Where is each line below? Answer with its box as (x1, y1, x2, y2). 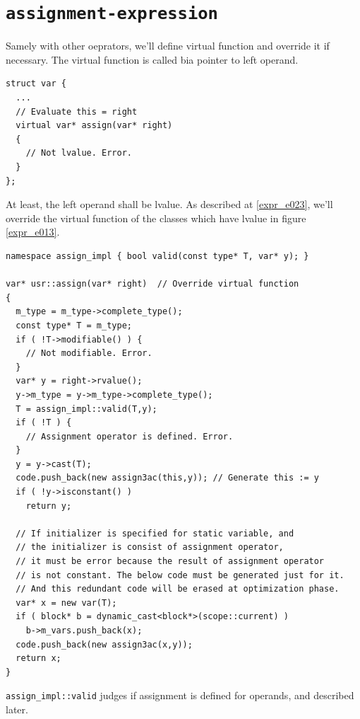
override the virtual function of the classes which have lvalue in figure (6, 210, 306, 225)
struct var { (6, 79, 66, 89)
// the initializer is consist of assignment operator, (16, 542, 284, 553)
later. (6, 702, 28, 717)
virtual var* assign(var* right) (16, 120, 173, 131)
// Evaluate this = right (16, 106, 138, 117)
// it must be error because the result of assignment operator (16, 556, 325, 567)
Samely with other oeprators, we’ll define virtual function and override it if (6, 38, 330, 53)
